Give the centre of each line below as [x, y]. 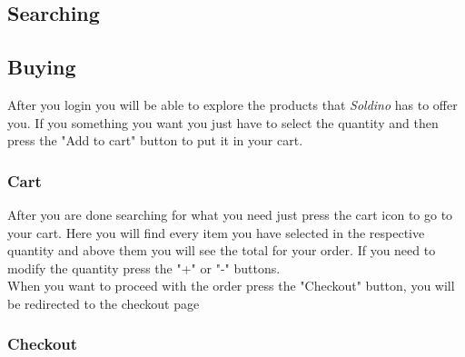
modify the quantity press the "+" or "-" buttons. [144, 268]
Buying [42, 67]
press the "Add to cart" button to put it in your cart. [155, 140]
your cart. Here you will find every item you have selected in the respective [216, 232]
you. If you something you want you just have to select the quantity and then [223, 122]
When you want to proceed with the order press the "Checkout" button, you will [231, 286]
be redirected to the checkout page [104, 303]
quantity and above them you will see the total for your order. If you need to [222, 250]
